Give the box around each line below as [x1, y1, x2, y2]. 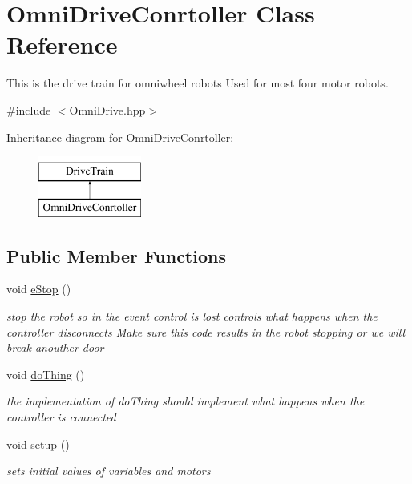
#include [6, 101, 51, 118]
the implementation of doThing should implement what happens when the [6, 393, 365, 409]
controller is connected [6, 409, 116, 426]
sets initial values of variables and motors [6, 462, 211, 479]
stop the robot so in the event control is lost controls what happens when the [6, 308, 378, 325]
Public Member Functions [6, 243, 226, 268]
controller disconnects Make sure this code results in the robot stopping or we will [6, 323, 406, 340]
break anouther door [6, 339, 104, 356]
